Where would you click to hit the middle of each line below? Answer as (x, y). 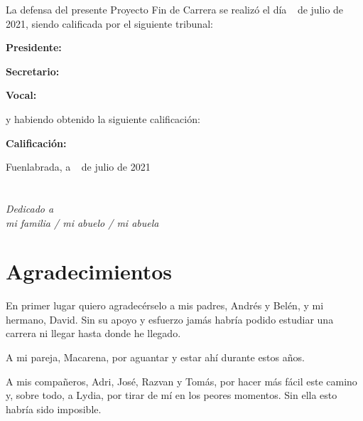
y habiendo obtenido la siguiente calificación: (103, 118)
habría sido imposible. (54, 409)
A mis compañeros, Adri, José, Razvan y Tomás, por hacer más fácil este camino (181, 381)
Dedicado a (30, 208)
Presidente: (34, 47)
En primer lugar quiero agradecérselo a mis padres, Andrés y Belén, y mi (165, 305)
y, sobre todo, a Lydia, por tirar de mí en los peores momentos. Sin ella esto (172, 395)
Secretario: (33, 71)
